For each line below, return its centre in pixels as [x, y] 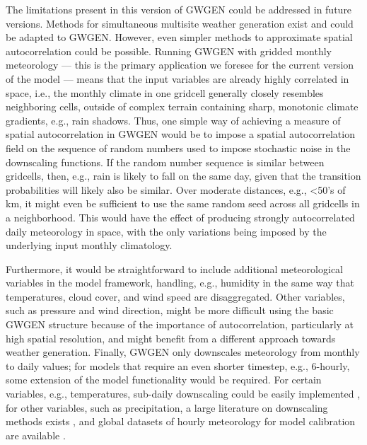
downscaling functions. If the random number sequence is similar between [165, 162]
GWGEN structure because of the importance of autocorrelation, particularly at [180, 324]
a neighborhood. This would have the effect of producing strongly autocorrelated [180, 217]
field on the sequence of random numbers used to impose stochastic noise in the [178, 148]
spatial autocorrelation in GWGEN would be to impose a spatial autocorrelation [180, 134]
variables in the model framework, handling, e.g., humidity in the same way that [180, 283]
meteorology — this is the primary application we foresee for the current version [180, 65]
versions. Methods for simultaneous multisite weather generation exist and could [180, 23]
